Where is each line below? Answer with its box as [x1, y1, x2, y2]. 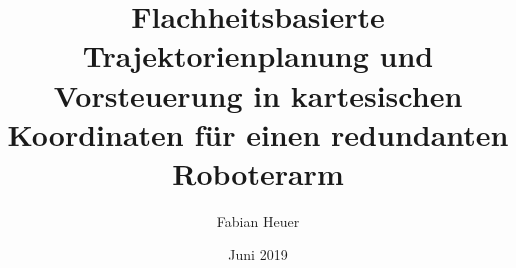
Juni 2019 [228, 244, 288, 265]
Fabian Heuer [216, 210, 300, 231]
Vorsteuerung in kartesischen [53, 74, 463, 115]
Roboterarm [172, 152, 344, 193]
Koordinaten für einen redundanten [7, 113, 509, 154]
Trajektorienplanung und [82, 35, 434, 76]
